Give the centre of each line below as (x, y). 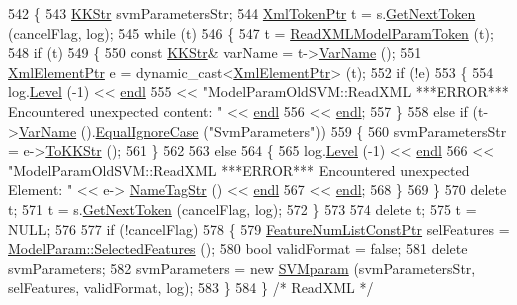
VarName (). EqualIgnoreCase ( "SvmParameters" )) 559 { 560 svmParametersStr (262, 130)
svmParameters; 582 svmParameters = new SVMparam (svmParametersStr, (242, 267)
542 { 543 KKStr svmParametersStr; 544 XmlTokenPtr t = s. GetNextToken (242, 13)
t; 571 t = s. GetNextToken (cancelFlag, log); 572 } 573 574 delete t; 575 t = (242, 208)
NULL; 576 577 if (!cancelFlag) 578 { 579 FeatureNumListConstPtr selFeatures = (259, 228)
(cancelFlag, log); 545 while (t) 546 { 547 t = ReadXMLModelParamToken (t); (251, 32)
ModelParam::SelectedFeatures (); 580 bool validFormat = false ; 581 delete (238, 248)
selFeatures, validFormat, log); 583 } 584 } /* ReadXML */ (191, 287)
